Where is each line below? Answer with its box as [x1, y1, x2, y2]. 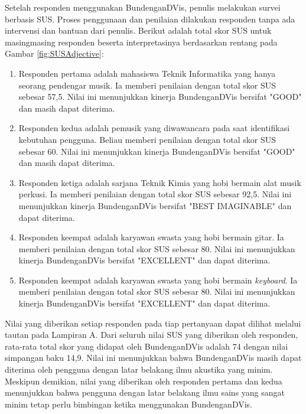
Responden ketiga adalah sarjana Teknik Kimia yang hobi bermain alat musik [18, 176, 301, 188]
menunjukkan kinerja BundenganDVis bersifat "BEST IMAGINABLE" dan [18, 199, 292, 211]
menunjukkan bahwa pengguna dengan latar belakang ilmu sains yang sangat [5, 386, 285, 399]
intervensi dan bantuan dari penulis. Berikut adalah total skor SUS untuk [5, 24, 272, 37]
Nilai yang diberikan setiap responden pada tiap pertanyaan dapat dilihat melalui [5, 317, 301, 329]
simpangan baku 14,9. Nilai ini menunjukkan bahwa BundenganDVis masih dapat [5, 351, 302, 364]
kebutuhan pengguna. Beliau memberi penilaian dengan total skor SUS [18, 133, 276, 145]
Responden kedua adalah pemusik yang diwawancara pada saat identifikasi [18, 122, 290, 134]
